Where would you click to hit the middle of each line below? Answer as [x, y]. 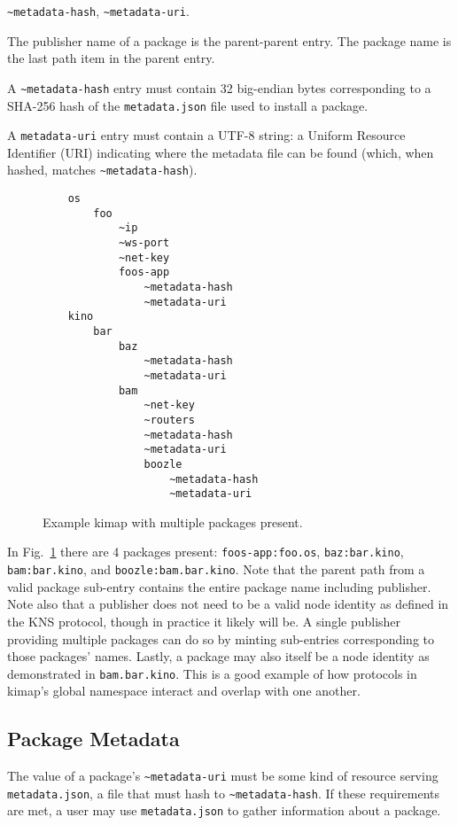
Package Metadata [93, 739]
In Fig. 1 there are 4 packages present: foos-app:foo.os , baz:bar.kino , [206, 552]
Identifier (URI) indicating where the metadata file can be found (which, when [221, 152]
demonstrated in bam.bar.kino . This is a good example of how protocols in [212, 673]
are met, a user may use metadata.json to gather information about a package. [224, 810]
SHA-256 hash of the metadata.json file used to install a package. [188, 105]
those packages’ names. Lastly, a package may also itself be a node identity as [218, 656]
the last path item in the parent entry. [111, 58]
